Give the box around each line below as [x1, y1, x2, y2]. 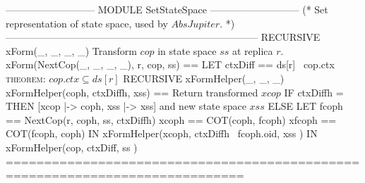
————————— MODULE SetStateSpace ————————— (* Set [6, 2, 328, 16]
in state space [157, 43, 217, 58]
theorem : [6, 70, 46, 85]
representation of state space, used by [6, 15, 168, 30]
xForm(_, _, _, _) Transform [6, 43, 137, 58]
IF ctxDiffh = [284, 84, 344, 99]
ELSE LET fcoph [268, 99, 343, 113]
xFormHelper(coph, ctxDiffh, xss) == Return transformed [6, 84, 258, 99]
